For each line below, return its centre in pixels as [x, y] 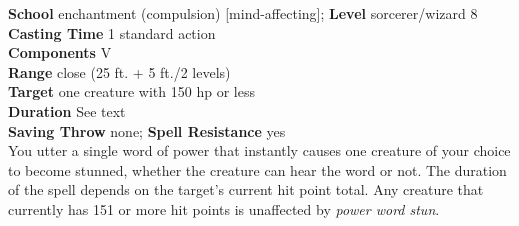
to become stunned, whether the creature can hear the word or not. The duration [257, 169]
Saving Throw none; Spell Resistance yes [147, 130]
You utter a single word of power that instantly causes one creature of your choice [259, 150]
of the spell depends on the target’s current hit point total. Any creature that [246, 189]
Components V [60, 52]
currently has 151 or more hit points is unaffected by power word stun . [224, 208]
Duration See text [67, 110]
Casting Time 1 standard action [112, 32]
